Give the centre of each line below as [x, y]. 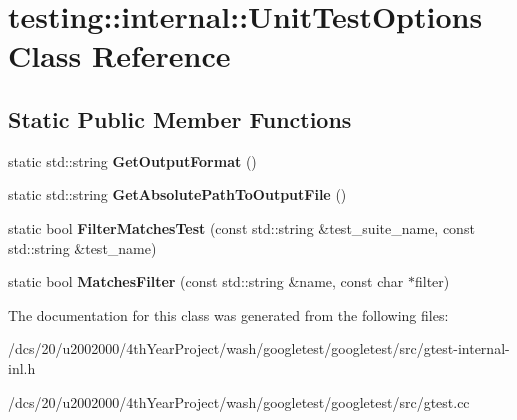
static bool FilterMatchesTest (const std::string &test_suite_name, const [241, 227]
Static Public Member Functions [180, 118]
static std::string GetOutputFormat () [132, 160]
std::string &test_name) [82, 247]
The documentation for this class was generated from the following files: [228, 314]
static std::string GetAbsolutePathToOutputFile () [177, 194]
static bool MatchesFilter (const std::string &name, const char [206, 281]
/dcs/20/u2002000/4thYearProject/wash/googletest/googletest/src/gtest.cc [239, 401]
